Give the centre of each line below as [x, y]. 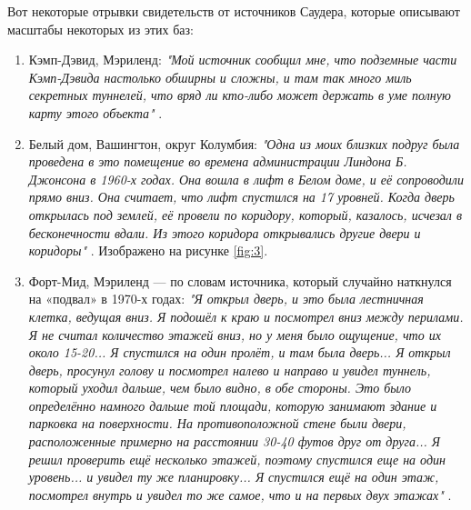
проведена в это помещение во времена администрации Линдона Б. [218, 161]
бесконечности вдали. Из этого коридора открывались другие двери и [225, 232]
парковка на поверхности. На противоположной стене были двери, [217, 423]
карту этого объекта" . [95, 112]
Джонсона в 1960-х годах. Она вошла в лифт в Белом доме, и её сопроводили [246, 179]
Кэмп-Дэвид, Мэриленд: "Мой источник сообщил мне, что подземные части [243, 60]
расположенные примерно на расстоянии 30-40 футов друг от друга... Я [235, 441]
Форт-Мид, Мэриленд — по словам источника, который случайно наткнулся [240, 280]
